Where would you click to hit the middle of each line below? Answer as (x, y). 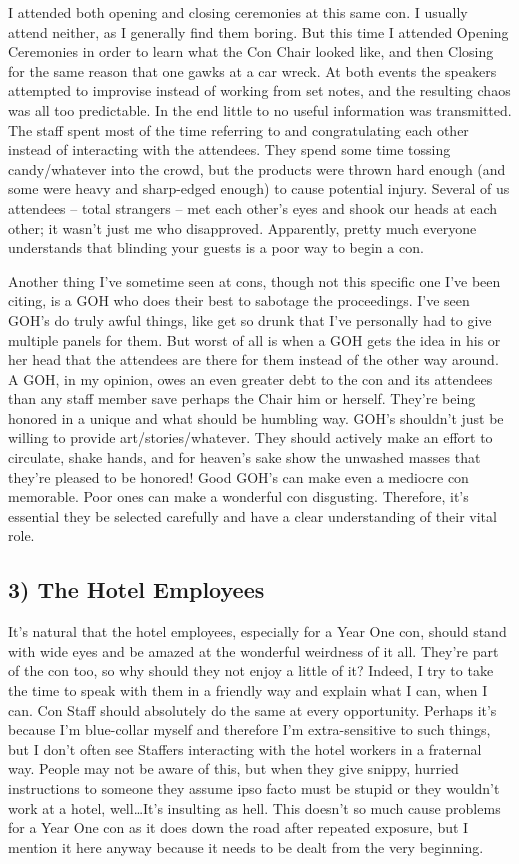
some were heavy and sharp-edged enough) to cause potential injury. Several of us (259, 188)
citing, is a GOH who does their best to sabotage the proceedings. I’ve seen (239, 300)
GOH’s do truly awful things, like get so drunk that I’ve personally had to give (250, 319)
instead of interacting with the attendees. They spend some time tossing (229, 149)
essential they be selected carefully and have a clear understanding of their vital (252, 515)
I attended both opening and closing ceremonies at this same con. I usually (238, 12)
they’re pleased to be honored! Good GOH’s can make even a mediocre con (238, 476)
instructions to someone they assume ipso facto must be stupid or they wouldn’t (254, 787)
